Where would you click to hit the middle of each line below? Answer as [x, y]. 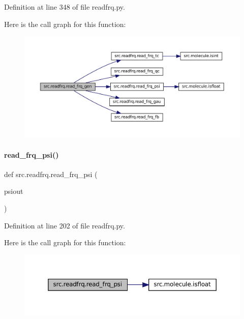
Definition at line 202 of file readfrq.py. [65, 225]
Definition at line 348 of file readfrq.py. [65, 7]
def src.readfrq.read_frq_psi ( [51, 174]
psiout [14, 191]
